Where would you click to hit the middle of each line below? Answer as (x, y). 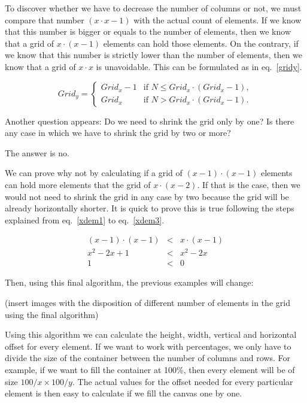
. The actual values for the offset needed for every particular (183, 381)
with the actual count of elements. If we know (218, 19)
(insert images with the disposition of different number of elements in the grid (148, 303)
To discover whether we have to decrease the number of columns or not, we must (153, 8)
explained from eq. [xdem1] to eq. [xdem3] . (85, 219)
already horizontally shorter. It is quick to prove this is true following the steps (150, 208)
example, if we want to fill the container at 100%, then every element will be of (150, 370)
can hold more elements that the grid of (78, 184)
